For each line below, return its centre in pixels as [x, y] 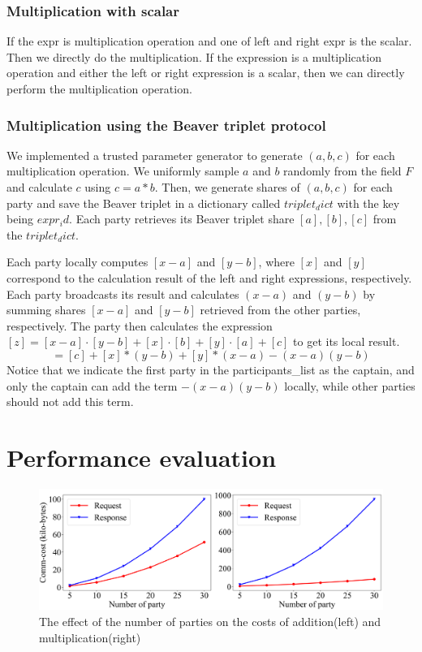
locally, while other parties [350, 385]
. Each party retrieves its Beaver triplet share [182, 219]
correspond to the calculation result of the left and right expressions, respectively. [209, 277]
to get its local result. [347, 341]
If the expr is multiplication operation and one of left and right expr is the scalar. [209, 41]
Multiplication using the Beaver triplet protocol [166, 125]
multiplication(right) [90, 637]
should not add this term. [70, 402]
